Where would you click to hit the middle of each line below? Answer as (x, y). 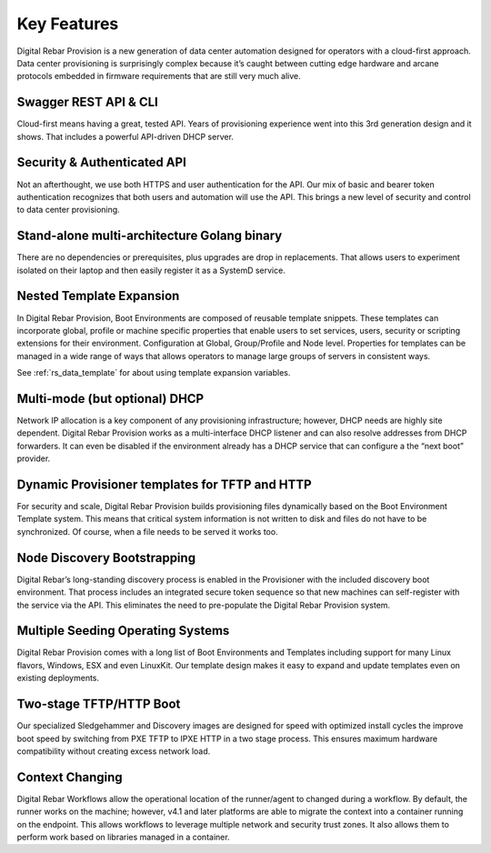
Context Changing (70, 777)
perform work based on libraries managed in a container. (124, 837)
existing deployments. (58, 678)
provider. (34, 458)
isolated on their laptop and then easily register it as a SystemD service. (151, 270)
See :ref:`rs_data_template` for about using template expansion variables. (154, 373)
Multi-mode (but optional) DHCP (110, 399)
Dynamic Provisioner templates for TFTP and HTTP (165, 484)
